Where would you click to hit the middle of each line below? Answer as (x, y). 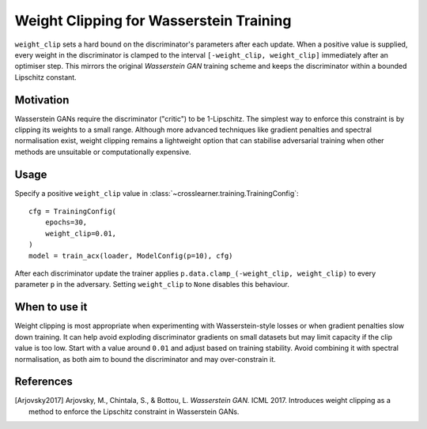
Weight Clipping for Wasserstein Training (153, 21)
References (43, 382)
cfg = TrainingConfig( (73, 212)
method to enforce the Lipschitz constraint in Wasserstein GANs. (134, 412)
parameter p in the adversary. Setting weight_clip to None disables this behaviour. (152, 284)
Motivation (42, 100)
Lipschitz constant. (45, 77)
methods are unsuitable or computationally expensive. (103, 152)
